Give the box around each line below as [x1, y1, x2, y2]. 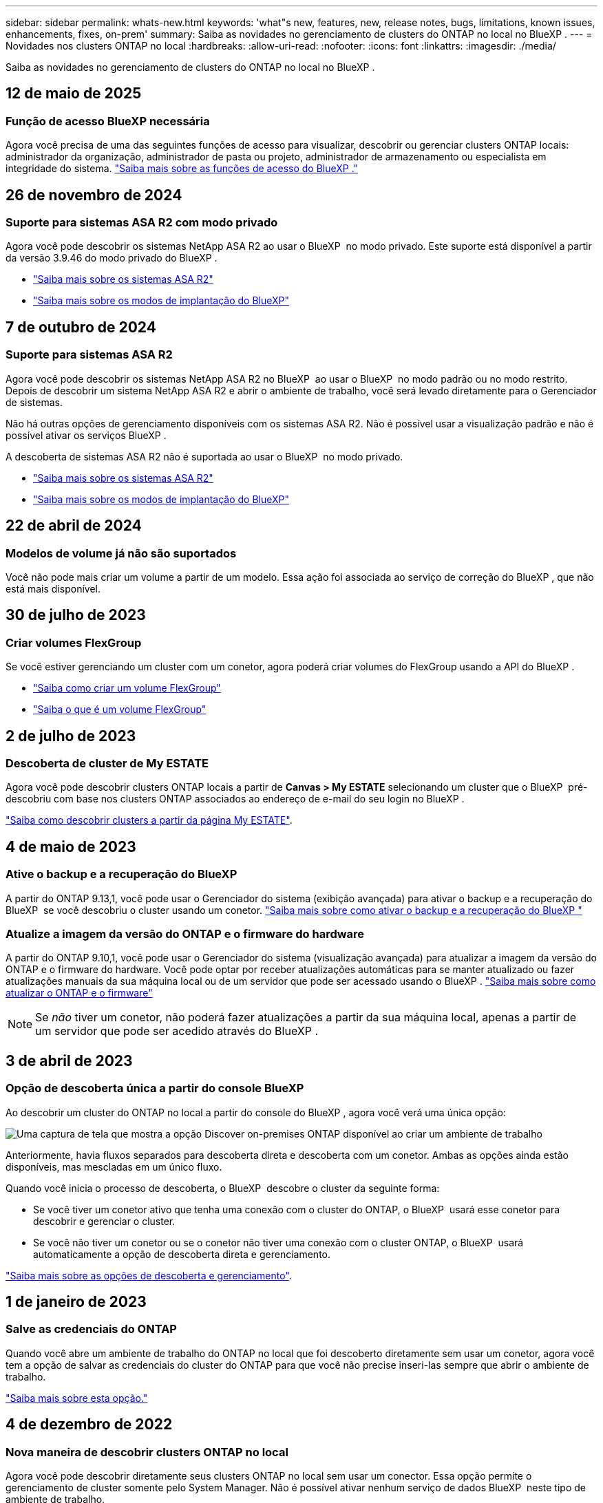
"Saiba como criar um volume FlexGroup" [33, 682, 221, 694]
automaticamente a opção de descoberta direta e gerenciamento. [33, 1248, 331, 1260]
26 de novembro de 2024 [6, 186, 182, 204]
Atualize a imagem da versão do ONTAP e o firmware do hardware [6, 926, 365, 941]
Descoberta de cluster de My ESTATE [6, 756, 209, 770]
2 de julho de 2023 [6, 727, 136, 745]
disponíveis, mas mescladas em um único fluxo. [6, 1160, 222, 1173]
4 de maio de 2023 [6, 838, 136, 855]
